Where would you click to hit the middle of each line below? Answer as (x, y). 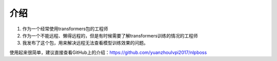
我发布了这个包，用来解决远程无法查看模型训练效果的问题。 (85, 43)
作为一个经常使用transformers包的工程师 (65, 29)
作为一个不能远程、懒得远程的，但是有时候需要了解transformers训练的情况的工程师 (110, 35)
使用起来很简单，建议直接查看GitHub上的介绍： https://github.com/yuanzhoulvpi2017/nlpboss (108, 52)
